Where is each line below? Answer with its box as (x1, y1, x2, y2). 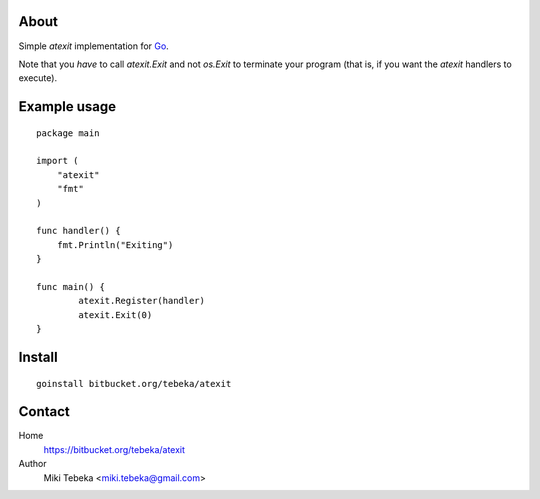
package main (36, 127, 100, 139)
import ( (36, 155, 79, 167)
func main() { (36, 281, 105, 292)
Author (18, 458, 47, 470)
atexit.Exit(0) (78, 309, 153, 320)
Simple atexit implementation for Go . (18, 40, 169, 52)
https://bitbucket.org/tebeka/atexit (43, 443, 185, 455)
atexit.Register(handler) (78, 295, 205, 307)
